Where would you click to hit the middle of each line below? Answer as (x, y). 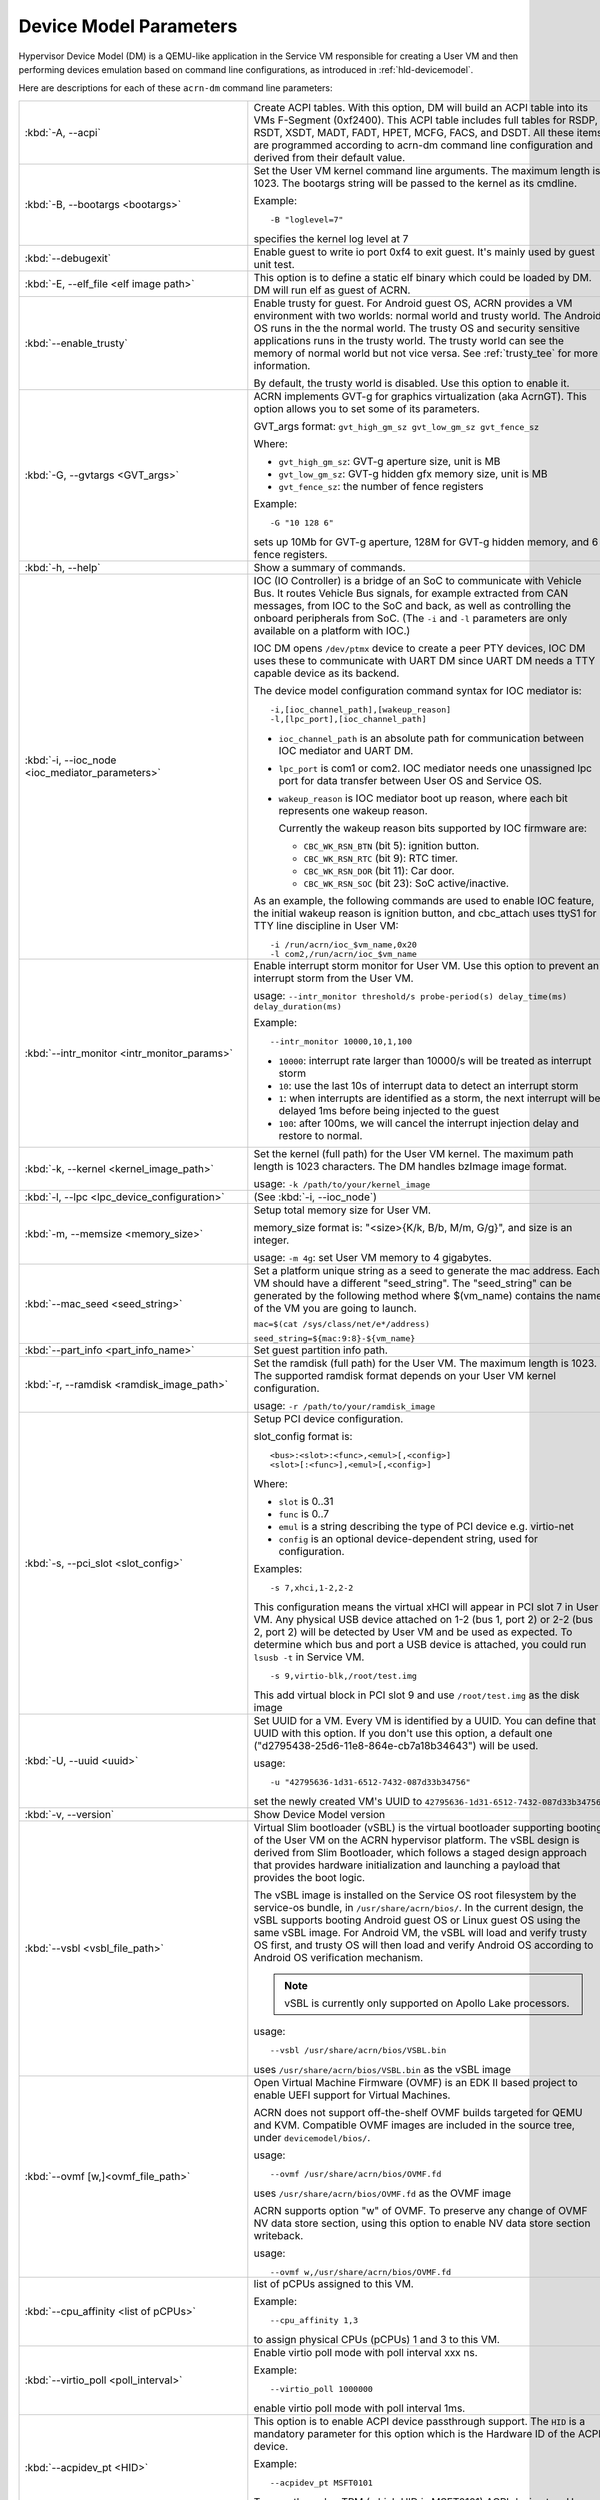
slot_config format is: (303, 1436)
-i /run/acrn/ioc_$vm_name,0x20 (343, 944)
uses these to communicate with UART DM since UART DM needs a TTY (424, 660)
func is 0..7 (304, 1513)
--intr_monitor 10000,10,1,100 (341, 1041)
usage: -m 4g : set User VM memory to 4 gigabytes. (372, 1257)
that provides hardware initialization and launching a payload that (407, 1865)
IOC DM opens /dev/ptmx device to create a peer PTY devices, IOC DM (419, 648)
